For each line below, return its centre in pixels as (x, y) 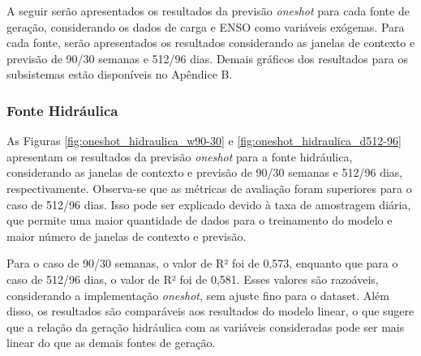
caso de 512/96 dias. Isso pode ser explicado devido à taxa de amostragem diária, (209, 204)
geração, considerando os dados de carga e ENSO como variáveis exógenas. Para (206, 26)
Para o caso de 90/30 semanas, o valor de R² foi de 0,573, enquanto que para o (202, 263)
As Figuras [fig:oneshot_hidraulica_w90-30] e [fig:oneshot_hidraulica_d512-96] (204, 141)
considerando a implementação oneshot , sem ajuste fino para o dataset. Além (198, 295)
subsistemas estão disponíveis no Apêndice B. (120, 74)
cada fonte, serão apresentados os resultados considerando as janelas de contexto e (211, 43)
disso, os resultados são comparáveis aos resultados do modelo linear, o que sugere (210, 311)
